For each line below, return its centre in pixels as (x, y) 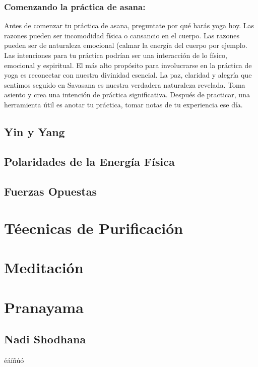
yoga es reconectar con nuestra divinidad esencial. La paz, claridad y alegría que (128, 75)
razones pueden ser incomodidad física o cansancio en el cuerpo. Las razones (122, 35)
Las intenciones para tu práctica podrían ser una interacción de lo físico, (116, 55)
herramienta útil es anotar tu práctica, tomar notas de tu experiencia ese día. (123, 104)
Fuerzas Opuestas (50, 191)
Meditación (44, 267)
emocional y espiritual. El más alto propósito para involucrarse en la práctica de (128, 65)
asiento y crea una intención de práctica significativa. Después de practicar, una (127, 95)
